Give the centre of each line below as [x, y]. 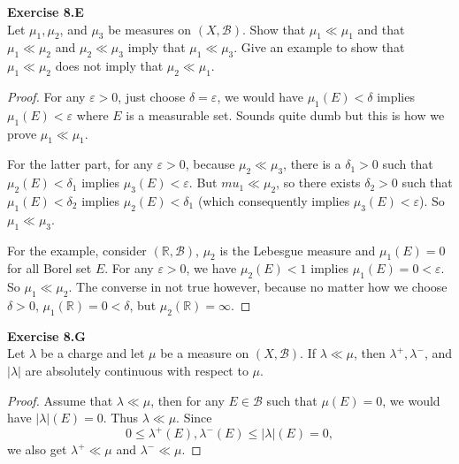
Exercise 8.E [46, 11]
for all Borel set [50, 268]
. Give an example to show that [319, 47]
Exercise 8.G [46, 335]
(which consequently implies [274, 200]
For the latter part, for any [80, 164]
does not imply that [109, 66]
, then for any [187, 400]
